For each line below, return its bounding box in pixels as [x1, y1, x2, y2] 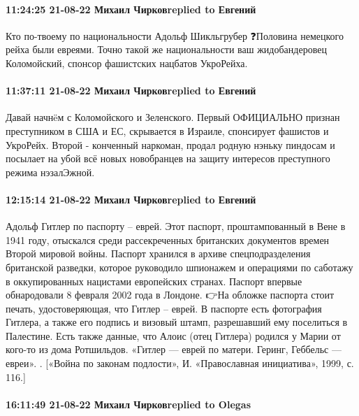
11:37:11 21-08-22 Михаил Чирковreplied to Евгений [6, 83, 256, 98]
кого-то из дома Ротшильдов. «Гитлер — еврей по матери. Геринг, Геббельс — [6, 342, 342, 357]
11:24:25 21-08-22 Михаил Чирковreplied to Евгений [6, 1, 256, 16]
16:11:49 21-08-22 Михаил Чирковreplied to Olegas [6, 396, 251, 411]
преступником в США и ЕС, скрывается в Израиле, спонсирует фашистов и [6, 123, 329, 138]
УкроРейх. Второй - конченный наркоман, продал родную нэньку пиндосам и [6, 137, 335, 152]
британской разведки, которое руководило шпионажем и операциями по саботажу [6, 259, 353, 274]
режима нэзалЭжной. [6, 164, 95, 179]
